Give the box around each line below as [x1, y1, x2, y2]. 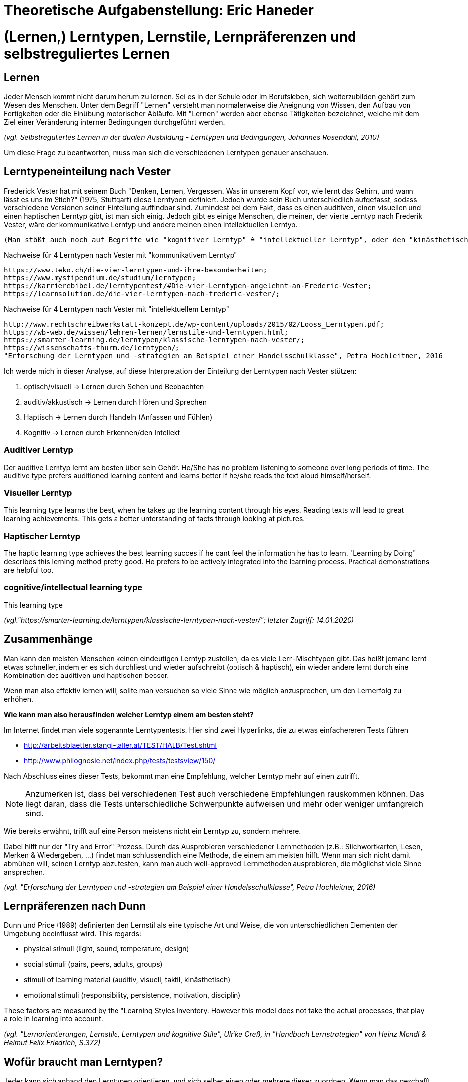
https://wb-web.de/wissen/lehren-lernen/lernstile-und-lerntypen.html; [4, 328, 289, 336]
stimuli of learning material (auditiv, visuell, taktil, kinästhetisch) [24, 975, 231, 984]
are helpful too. [4, 566, 54, 575]
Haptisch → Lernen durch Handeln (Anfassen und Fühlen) [24, 412, 213, 421]
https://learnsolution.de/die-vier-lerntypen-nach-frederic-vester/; [4, 289, 280, 298]
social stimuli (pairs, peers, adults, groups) [24, 960, 163, 969]
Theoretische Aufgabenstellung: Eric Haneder [4, 2, 314, 19]
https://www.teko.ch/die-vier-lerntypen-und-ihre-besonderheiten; [4, 266, 268, 274]
